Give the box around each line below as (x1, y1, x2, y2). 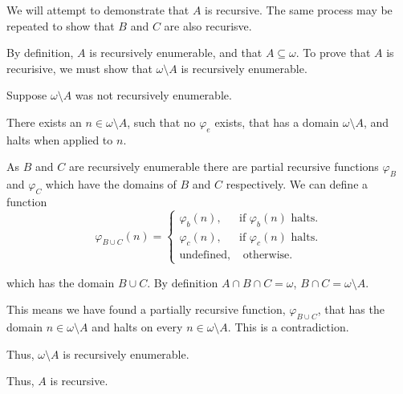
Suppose (6, 87, 47, 104)
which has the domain (6, 274, 115, 290)
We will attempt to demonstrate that (6, 2, 189, 18)
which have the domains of (45, 176, 177, 193)
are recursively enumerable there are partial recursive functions (68, 158, 379, 175)
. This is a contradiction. (227, 319, 349, 335)
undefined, (179, 250, 230, 262)
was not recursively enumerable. (75, 87, 232, 104)
